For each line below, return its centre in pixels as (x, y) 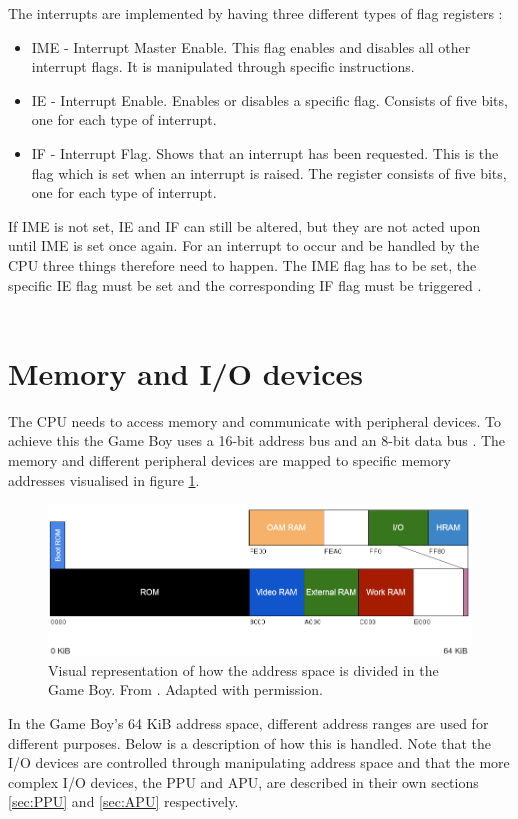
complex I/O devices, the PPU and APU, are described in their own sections (243, 781)
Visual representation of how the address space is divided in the (243, 669)
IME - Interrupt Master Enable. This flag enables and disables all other (251, 46)
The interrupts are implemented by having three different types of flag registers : (255, 13)
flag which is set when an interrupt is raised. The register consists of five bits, (269, 172)
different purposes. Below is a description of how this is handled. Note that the (249, 742)
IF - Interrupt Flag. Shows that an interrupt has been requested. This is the (265, 152)
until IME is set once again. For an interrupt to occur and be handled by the (244, 245)
